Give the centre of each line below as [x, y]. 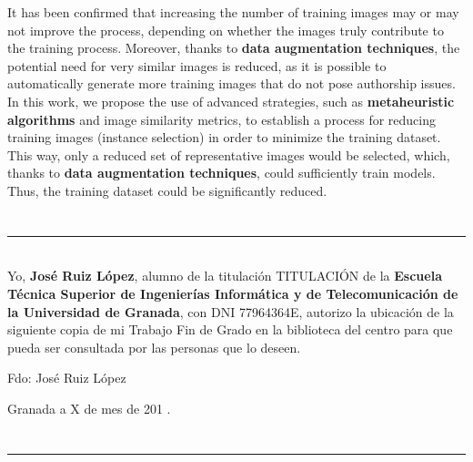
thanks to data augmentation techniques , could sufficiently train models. [221, 173]
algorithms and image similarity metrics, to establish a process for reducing [221, 119]
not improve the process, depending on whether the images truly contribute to [226, 30]
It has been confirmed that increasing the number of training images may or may [233, 12]
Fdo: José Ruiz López [67, 378]
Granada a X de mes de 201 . [89, 408]
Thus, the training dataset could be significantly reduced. [167, 190]
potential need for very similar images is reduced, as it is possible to [197, 65]
